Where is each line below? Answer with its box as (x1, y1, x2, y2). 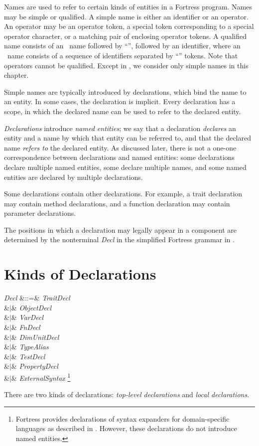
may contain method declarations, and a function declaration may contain (4, 198, 230, 208)
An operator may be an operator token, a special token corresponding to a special (4, 21, 254, 31)
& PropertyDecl (11, 361, 58, 371)
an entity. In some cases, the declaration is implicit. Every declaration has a (4, 96, 236, 107)
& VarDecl (11, 312, 44, 322)
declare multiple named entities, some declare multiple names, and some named (4, 161, 247, 172)
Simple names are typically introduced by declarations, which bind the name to (4, 86, 247, 97)
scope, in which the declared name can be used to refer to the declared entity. (4, 106, 241, 116)
